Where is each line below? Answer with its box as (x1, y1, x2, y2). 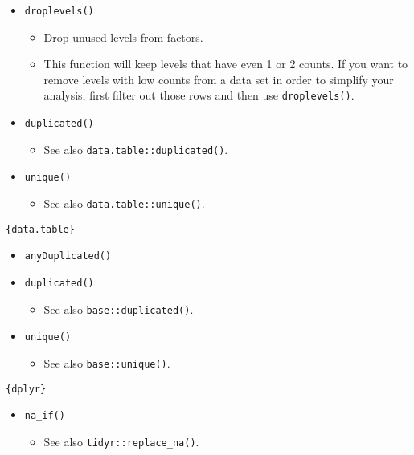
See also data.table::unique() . (43, 195, 205, 212)
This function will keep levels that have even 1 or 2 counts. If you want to (43, 55, 408, 72)
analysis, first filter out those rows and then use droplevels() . (43, 87, 355, 104)
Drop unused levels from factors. (43, 28, 203, 45)
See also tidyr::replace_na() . (43, 433, 199, 449)
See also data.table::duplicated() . (43, 140, 228, 157)
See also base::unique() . (43, 355, 170, 371)
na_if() (24, 410, 65, 422)
